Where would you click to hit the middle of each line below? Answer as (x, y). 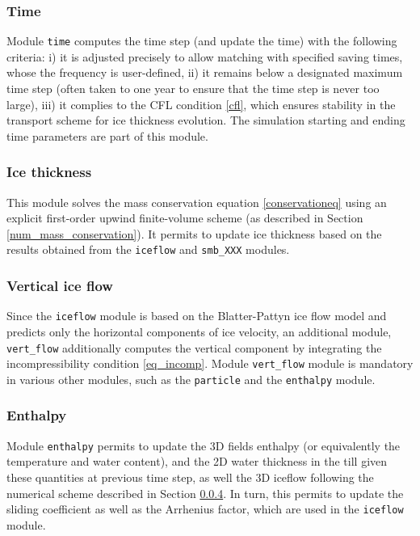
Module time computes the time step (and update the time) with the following (202, 41)
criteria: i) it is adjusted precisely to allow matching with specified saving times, (205, 56)
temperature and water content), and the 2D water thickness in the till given (197, 461)
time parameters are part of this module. (107, 135)
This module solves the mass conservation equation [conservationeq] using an (197, 202)
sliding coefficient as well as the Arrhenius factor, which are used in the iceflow (205, 509)
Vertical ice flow (60, 286)
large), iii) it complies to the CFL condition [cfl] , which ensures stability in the (201, 104)
